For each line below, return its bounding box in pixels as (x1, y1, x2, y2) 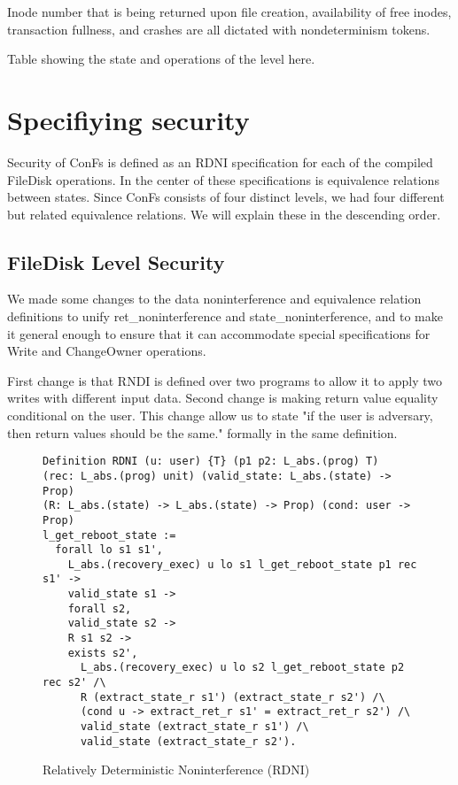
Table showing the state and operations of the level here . (7, 50, 315, 68)
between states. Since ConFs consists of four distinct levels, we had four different (7, 188, 445, 206)
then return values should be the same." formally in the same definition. (7, 423, 398, 442)
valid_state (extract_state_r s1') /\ (80, 720, 309, 734)
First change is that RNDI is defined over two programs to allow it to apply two (7, 371, 443, 389)
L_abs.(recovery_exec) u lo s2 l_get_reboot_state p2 (80, 661, 405, 674)
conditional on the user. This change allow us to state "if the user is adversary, (7, 406, 433, 425)
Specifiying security (7, 101, 250, 137)
